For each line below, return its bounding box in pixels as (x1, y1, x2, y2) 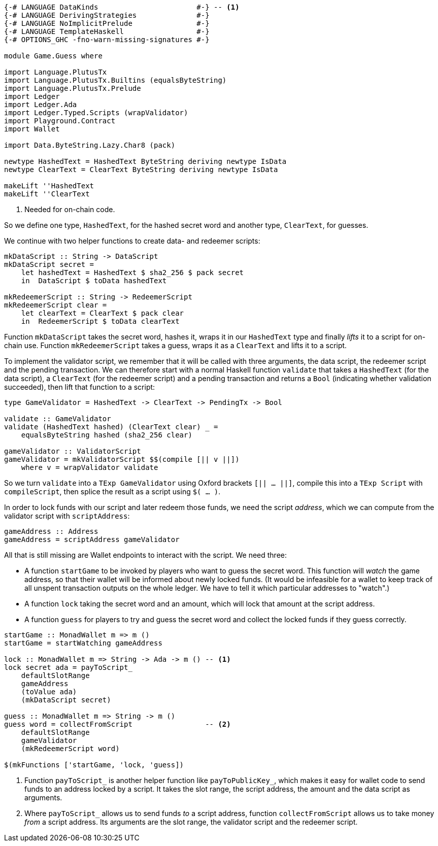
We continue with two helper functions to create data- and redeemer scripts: (4, 236, 260, 245)
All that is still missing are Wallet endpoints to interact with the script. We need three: (4, 551, 287, 559)
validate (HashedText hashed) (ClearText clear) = (4, 423, 218, 431)
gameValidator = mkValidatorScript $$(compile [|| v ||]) (4, 455, 240, 463)
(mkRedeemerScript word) (21, 745, 120, 753)
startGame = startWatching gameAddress (4, 639, 162, 647)
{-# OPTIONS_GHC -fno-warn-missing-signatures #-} (4, 36, 210, 44)
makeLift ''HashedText (4, 182, 94, 190)
